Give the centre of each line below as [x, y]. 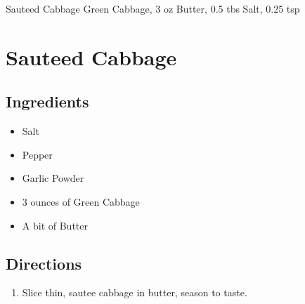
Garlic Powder [53, 178]
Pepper [37, 154]
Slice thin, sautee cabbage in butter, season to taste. [135, 292]
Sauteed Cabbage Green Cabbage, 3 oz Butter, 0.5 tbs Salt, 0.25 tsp [153, 8]
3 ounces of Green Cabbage [81, 201]
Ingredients [47, 101]
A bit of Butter [55, 225]
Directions [44, 263]
